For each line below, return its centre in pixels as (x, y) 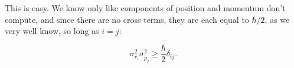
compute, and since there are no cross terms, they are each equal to (127, 19)
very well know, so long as (52, 31)
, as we (277, 19)
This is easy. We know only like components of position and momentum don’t (145, 8)
